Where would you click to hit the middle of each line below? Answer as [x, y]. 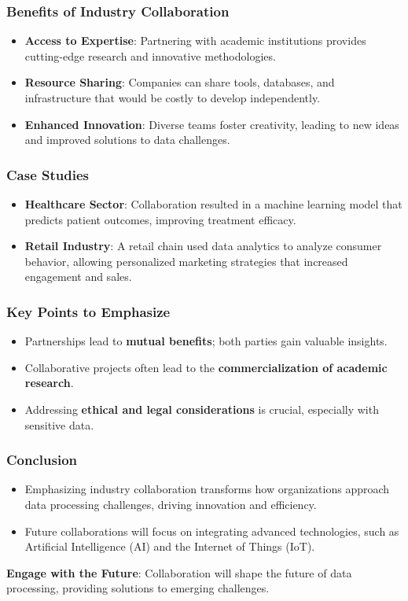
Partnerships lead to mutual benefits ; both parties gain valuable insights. [206, 341]
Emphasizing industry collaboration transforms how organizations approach [207, 489]
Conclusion [42, 460]
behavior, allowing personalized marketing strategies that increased [186, 261]
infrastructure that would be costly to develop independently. [173, 98]
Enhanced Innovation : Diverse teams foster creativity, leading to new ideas [212, 124]
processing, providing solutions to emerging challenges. [138, 588]
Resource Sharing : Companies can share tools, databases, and [180, 82]
